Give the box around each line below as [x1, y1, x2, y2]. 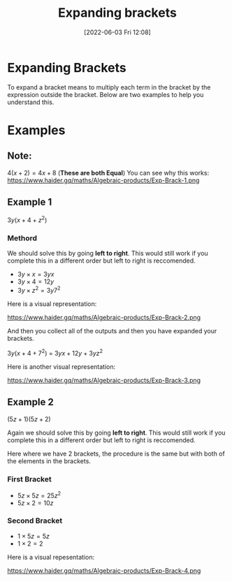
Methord [7, 233, 37, 243]
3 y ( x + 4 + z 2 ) [7, 214, 48, 224]
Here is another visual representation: [7, 362, 116, 371]
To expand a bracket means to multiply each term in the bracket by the [7, 82, 211, 92]
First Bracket [7, 474, 52, 483]
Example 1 [7, 196, 52, 208]
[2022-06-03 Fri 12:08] [83, 28, 152, 36]
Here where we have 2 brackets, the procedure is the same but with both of [7, 449, 225, 458]
